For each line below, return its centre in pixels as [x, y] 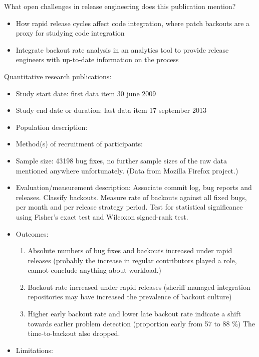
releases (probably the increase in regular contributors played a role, [132, 260]
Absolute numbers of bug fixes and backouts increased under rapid [130, 250]
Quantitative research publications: [58, 76]
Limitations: [34, 350]
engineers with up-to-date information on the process [97, 59]
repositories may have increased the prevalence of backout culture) [130, 297]
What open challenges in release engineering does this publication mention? [120, 6]
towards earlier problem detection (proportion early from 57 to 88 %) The [142, 323]
